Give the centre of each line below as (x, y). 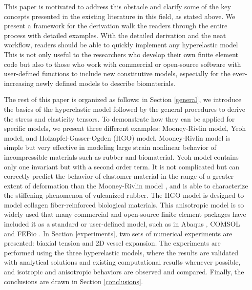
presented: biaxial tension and (49, 243)
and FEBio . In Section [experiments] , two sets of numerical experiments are (118, 233)
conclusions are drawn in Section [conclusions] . (73, 281)
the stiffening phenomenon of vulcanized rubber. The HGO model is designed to (124, 195)
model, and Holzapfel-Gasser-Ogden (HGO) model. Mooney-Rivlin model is (117, 137)
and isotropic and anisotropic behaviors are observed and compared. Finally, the (124, 272)
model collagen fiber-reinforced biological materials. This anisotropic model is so (124, 204)
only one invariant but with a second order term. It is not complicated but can (122, 166)
